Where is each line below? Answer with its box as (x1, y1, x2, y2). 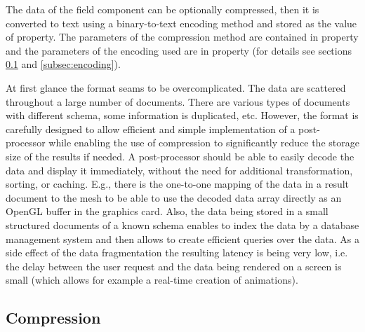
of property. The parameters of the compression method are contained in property (6, 29, 359, 44)
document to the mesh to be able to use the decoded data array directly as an (6, 190, 342, 205)
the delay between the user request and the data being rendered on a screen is (6, 258, 342, 273)
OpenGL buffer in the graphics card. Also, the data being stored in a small (6, 204, 328, 219)
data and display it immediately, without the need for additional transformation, (6, 162, 353, 177)
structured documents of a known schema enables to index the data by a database (6, 217, 359, 232)
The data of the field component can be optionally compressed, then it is (6, 2, 319, 16)
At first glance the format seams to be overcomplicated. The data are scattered (6, 80, 346, 95)
